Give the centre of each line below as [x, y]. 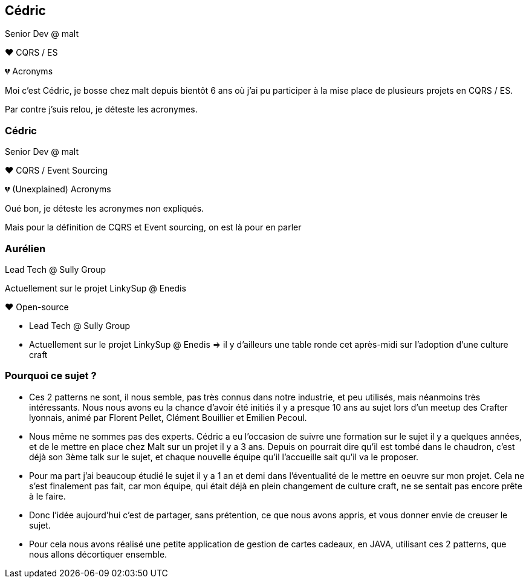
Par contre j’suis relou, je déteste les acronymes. [101, 109]
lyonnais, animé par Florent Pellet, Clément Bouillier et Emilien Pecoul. [168, 417]
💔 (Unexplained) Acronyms [58, 189]
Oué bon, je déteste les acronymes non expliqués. [105, 209]
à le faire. [47, 496]
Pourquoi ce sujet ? [51, 376]
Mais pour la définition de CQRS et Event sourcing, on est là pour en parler [153, 227]
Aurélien [25, 248]
